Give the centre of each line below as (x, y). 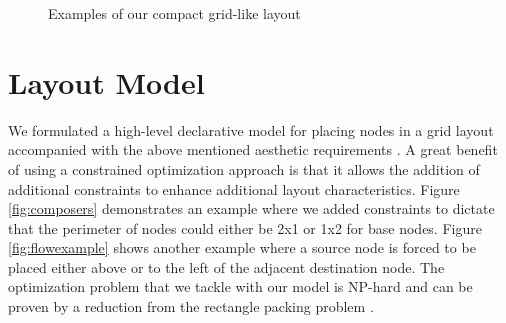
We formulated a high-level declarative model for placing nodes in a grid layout (251, 129)
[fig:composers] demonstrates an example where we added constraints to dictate (251, 208)
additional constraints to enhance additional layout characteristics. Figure (234, 188)
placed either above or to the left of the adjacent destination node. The (226, 266)
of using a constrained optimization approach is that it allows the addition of (244, 168)
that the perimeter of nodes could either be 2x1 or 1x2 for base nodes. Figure (245, 227)
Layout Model (106, 81)
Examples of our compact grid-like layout (174, 13)
